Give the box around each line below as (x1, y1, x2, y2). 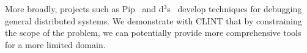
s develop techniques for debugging (167, 2, 302, 15)
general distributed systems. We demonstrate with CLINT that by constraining (5, 14, 302, 27)
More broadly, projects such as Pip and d (5, 2, 164, 15)
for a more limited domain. (5, 38, 106, 51)
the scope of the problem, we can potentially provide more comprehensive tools (5, 26, 301, 39)
